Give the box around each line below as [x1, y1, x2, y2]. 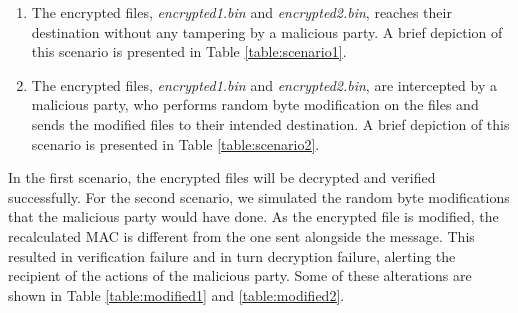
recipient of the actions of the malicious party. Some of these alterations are [8, 265, 472, 286]
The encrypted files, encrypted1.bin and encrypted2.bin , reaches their [31, 2, 452, 22]
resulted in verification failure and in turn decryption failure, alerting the [8, 245, 456, 266]
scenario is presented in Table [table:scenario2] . [31, 133, 320, 154]
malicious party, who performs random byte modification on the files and [31, 94, 479, 115]
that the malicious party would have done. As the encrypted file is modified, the [8, 206, 499, 227]
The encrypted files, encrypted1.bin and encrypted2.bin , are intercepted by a [31, 74, 497, 95]
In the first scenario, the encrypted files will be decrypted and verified [8, 167, 436, 188]
